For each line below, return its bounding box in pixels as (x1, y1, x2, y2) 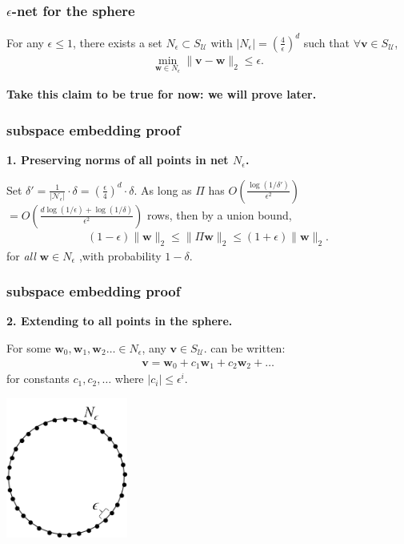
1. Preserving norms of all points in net (6, 151, 229, 168)
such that (303, 34, 350, 50)
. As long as (134, 181, 192, 198)
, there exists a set (72, 34, 162, 50)
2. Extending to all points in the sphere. (6, 312, 233, 329)
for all (6, 247, 36, 264)
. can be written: (203, 340, 286, 357)
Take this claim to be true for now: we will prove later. (6, 86, 317, 103)
